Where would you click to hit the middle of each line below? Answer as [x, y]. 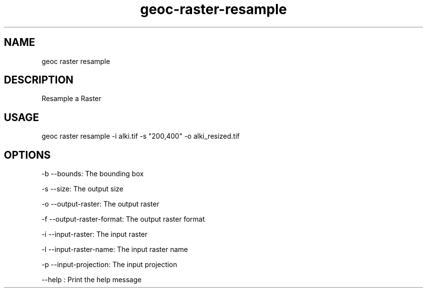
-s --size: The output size [82, 189]
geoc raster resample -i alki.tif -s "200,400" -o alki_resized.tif [141, 136]
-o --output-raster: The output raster [100, 204]
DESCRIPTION [39, 80]
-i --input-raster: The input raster [95, 234]
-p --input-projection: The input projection [109, 265]
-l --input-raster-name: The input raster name [115, 250]
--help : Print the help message [92, 280]
